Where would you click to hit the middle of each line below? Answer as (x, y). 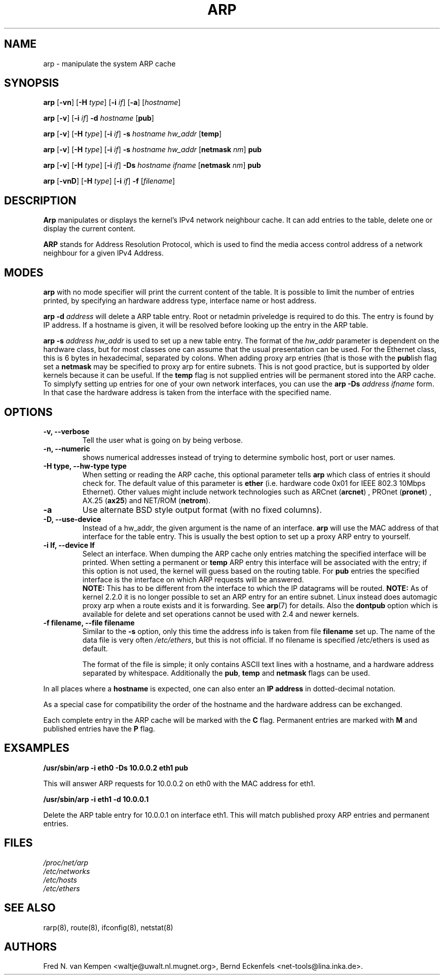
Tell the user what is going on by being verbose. (163, 440)
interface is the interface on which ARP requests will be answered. (193, 579)
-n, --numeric (67, 448)
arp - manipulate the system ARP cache (109, 63)
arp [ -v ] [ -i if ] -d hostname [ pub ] (99, 118)
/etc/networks (67, 871)
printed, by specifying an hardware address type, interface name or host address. (180, 301)
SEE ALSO (30, 908)
